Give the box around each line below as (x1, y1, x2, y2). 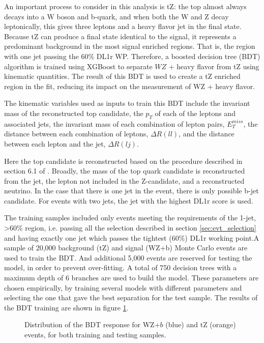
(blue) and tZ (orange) (165, 319, 236, 330)
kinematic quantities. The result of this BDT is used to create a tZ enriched (4, 71, 241, 81)
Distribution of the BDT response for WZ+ (24, 319, 160, 330)
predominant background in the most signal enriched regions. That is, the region (4, 41, 255, 51)
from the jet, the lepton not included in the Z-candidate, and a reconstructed (4, 175, 245, 186)
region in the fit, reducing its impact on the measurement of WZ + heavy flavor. (4, 80, 255, 91)
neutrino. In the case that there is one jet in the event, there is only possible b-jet (4, 185, 259, 196)
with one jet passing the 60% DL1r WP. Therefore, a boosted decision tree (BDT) (4, 50, 260, 61)
